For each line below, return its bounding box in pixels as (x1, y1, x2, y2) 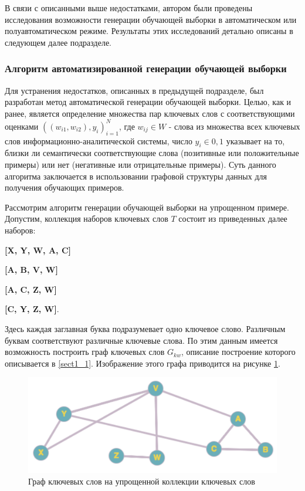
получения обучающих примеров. (5, 181, 124, 194)
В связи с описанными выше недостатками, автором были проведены (5, 2, 253, 13)
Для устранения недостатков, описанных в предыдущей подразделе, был (5, 84, 264, 96)
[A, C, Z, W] (5, 283, 57, 295)
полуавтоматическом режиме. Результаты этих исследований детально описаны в (5, 25, 293, 37)
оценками (5, 120, 39, 132)
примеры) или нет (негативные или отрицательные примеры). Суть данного (5, 158, 276, 171)
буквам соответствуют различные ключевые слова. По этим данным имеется (5, 334, 278, 346)
